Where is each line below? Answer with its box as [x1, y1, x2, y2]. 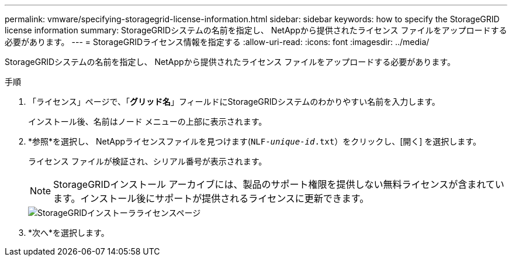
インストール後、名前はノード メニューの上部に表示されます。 [28, 116, 267, 126]
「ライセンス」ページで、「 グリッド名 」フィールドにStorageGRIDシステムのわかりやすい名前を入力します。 [28, 97, 440, 107]
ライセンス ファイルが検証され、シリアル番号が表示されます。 [28, 156, 267, 166]
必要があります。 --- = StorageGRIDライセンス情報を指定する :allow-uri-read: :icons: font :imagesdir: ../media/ [5, 37, 430, 47]
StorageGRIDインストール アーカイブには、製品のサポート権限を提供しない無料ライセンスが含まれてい [53, 178, 504, 190]
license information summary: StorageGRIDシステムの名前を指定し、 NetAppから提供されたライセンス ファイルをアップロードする [5, 25, 507, 35]
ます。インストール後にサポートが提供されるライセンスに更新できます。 [53, 193, 369, 204]
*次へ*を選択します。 [28, 228, 109, 238]
